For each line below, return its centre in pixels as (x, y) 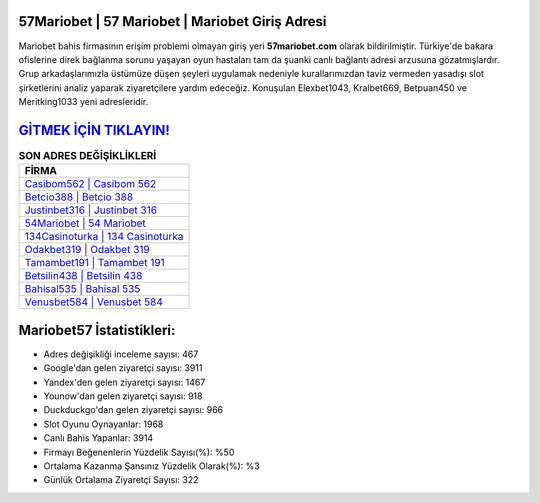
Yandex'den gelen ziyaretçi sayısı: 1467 (124, 382)
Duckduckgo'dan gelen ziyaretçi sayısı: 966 (133, 410)
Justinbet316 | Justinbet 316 (91, 210)
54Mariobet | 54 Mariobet (85, 223)
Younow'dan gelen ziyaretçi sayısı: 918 (123, 396)
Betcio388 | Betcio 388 (79, 197)
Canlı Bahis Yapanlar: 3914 (98, 438)
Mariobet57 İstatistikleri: (97, 330)
